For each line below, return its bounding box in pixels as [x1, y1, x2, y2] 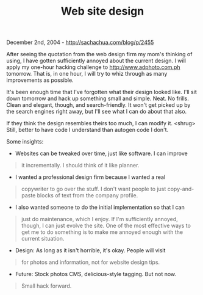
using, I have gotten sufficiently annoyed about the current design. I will [6, 57, 186, 65]
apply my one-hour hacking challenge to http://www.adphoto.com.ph [6, 64, 180, 71]
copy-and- [167, 185, 194, 193]
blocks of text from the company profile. [37, 192, 138, 199]
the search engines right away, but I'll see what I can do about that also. [6, 108, 187, 115]
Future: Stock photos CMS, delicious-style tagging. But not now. [15, 271, 177, 278]
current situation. [21, 235, 65, 242]
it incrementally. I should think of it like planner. [21, 162, 140, 169]
